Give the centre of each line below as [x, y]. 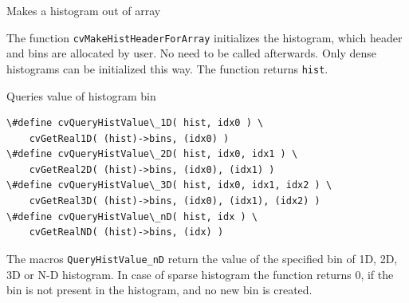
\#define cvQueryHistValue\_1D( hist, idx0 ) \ [135, 123]
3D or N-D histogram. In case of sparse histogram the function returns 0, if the [200, 274]
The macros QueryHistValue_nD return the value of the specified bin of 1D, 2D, [202, 258]
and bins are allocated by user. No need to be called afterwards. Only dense [192, 53]
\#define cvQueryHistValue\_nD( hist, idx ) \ [132, 216]
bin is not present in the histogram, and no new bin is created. [159, 290]
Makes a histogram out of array [84, 10]
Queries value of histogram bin [81, 95]
